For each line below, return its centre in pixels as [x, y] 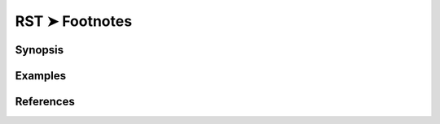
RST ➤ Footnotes [74, 21]
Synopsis [40, 50]
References [45, 102]
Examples [41, 76]
